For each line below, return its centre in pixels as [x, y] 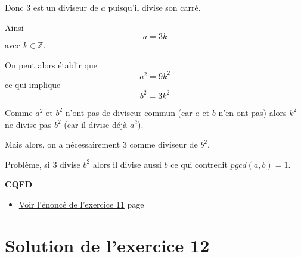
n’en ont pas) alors [252, 112]
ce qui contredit [199, 164]
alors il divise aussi [127, 164]
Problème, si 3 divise [43, 164]
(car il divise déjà [96, 124]
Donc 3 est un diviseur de [52, 7]
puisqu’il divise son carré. [154, 7]
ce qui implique [33, 84]
